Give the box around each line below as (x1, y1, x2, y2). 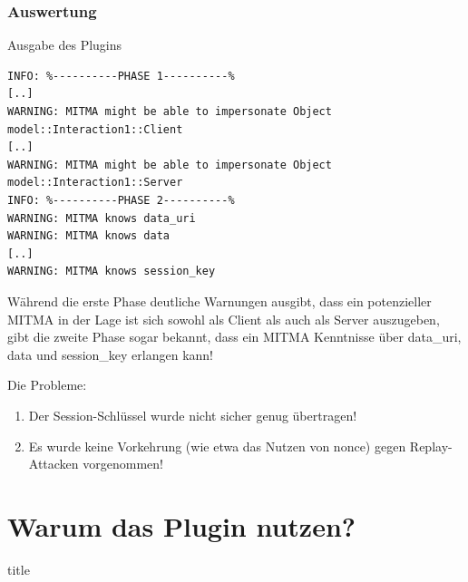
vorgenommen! (83, 454, 163, 473)
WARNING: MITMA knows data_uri (7, 211, 196, 225)
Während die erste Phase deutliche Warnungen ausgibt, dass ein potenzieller (7, 291, 432, 310)
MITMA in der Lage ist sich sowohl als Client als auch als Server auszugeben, (7, 309, 440, 328)
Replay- (409, 436, 453, 455)
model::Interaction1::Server (7, 176, 183, 189)
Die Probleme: (7, 375, 87, 394)
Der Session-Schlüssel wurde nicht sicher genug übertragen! (28, 405, 357, 424)
